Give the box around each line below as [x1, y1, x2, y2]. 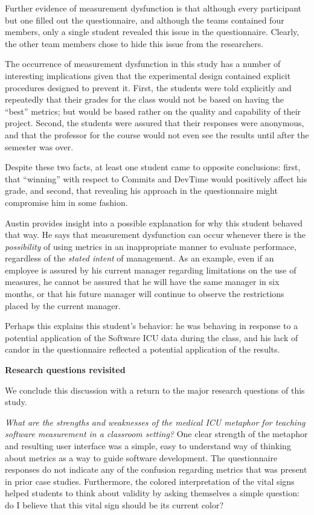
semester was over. [5, 140, 74, 153]
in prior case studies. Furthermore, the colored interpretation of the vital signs [5, 475, 295, 487]
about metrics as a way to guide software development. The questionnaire [5, 451, 278, 464]
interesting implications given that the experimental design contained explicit [5, 69, 291, 82]
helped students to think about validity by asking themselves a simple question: [5, 487, 300, 499]
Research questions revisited [5, 363, 126, 376]
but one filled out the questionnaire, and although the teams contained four [5, 13, 284, 26]
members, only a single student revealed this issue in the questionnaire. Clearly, [5, 25, 300, 38]
